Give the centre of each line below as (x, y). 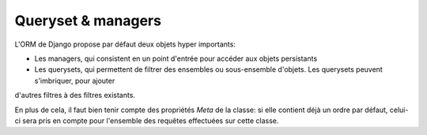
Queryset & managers (88, 21)
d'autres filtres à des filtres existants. (75, 96)
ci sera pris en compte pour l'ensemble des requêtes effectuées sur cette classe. (147, 120)
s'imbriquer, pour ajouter (75, 81)
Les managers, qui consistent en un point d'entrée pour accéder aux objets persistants (176, 58)
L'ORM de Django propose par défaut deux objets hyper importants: (125, 44)
